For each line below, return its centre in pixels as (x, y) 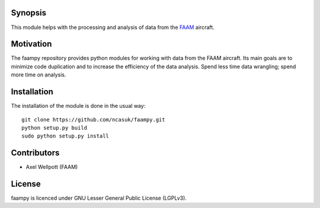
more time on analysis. (39, 75)
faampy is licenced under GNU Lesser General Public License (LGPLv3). (99, 198)
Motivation (31, 44)
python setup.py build (55, 128)
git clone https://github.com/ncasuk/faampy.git (93, 119)
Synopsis (29, 13)
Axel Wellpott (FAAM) (52, 167)
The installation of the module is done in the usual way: (78, 106)
